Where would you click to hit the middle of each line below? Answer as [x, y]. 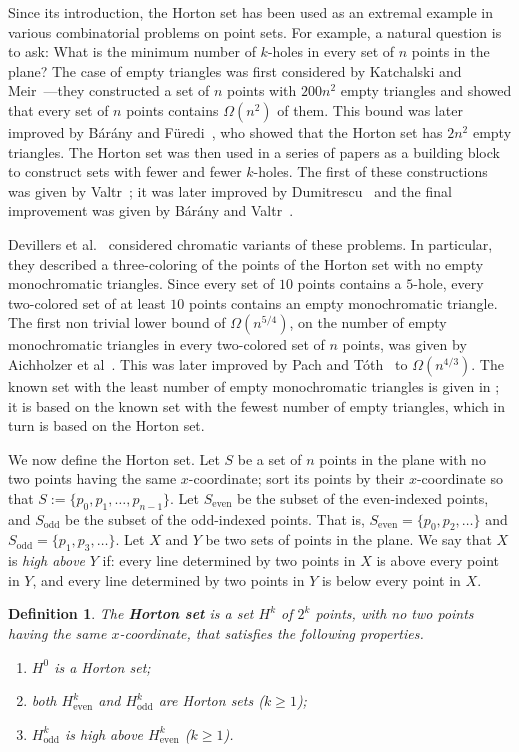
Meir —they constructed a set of [109, 90]
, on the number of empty [368, 322]
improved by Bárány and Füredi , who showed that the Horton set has [225, 131]
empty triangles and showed [426, 90]
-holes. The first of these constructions [370, 171]
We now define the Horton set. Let [114, 458]
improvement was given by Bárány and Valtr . [151, 210]
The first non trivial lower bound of [117, 322]
